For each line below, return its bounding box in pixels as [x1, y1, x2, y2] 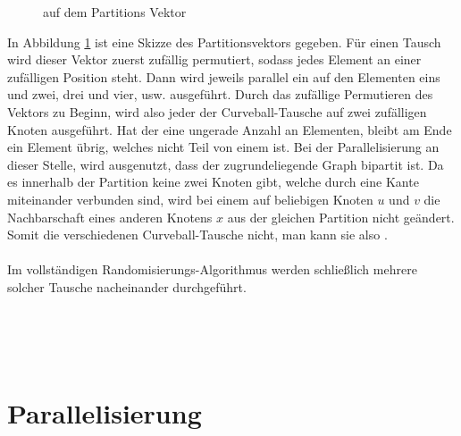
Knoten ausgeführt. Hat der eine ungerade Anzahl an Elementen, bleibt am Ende [7, 120, 452, 138]
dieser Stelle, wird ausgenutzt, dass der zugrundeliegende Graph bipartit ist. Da [7, 155, 444, 173]
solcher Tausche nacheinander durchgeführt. [7, 277, 247, 296]
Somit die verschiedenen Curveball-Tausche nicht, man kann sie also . [7, 225, 388, 244]
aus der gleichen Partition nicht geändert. [227, 207, 455, 226]
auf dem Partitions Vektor [43, 3, 187, 21]
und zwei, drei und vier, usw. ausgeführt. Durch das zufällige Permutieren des [7, 85, 433, 104]
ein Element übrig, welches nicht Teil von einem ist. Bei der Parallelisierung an [7, 138, 440, 156]
